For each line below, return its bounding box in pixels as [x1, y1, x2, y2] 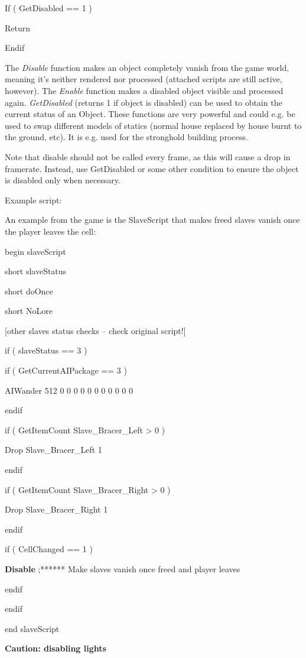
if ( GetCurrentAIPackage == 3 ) [5, 364, 127, 377]
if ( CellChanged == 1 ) [5, 543, 93, 555]
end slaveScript [5, 622, 60, 634]
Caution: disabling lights [5, 642, 106, 654]
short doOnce [5, 284, 53, 297]
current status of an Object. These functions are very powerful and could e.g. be [5, 108, 295, 120]
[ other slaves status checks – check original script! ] [5, 324, 186, 336]
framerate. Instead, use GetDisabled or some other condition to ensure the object [5, 162, 299, 174]
